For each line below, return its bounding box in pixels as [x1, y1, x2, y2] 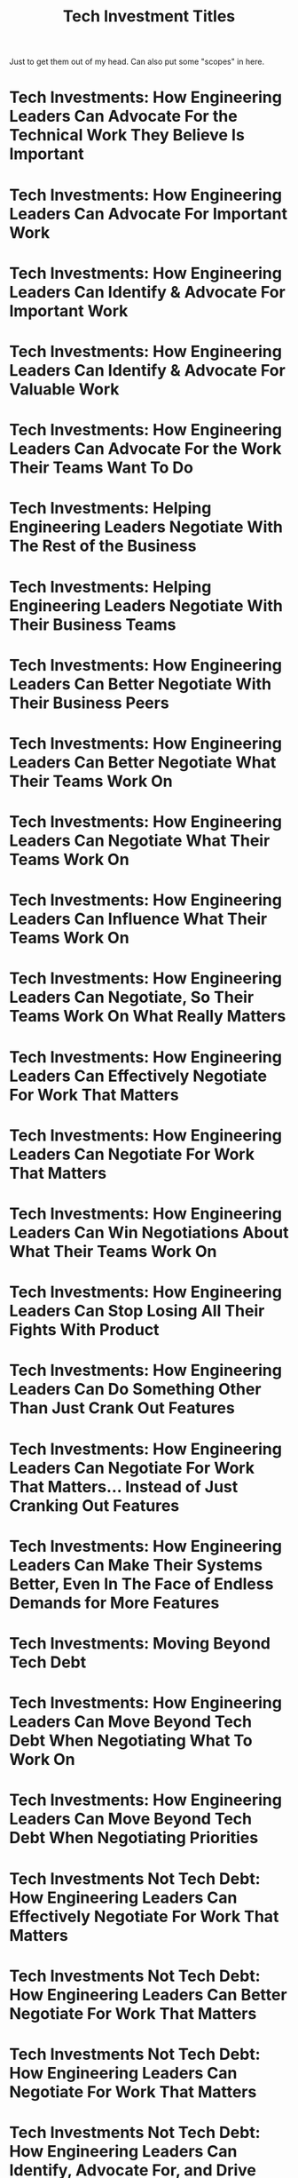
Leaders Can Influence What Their [9, 909, 268, 929]
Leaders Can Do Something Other [9, 1379, 262, 1400]
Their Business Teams [9, 615, 176, 634]
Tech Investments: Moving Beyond [9, 1633, 271, 1653]
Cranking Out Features [9, 1495, 180, 1515]
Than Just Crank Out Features [9, 1398, 235, 1419]
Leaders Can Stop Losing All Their [9, 1301, 265, 1321]
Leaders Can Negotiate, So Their [9, 988, 255, 1007]
